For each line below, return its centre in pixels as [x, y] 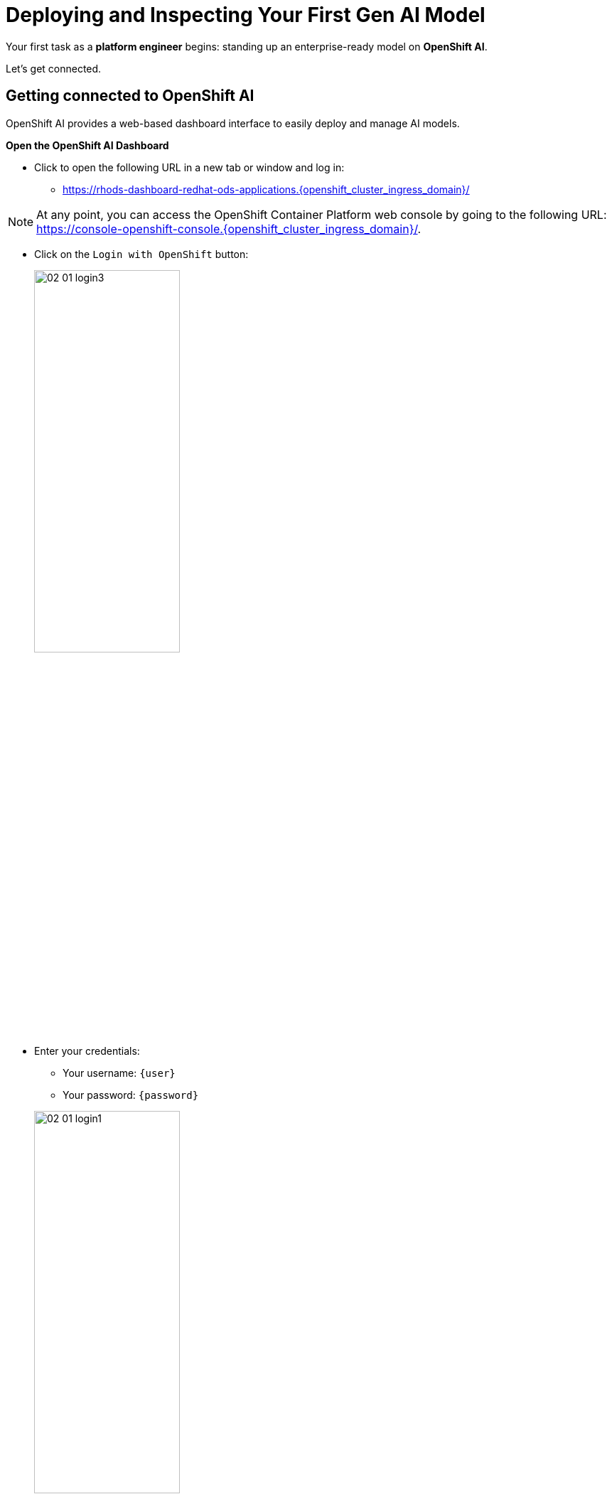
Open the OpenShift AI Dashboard [87, 145]
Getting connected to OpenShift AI [130, 96]
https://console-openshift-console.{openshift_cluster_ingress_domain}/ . [229, 229]
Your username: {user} [119, 1073]
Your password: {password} [131, 1095]
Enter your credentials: [87, 1051]
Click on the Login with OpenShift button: [141, 254]
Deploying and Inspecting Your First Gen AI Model [246, 15]
